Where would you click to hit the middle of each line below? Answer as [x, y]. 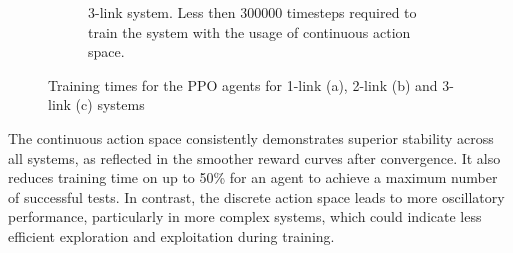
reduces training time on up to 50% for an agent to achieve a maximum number [253, 177]
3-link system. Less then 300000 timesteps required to [252, 12]
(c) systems [110, 104]
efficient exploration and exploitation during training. [171, 235]
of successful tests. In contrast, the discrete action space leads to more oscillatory [256, 196]
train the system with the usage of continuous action [249, 31]
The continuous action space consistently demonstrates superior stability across [251, 137]
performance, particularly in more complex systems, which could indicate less [245, 216]
